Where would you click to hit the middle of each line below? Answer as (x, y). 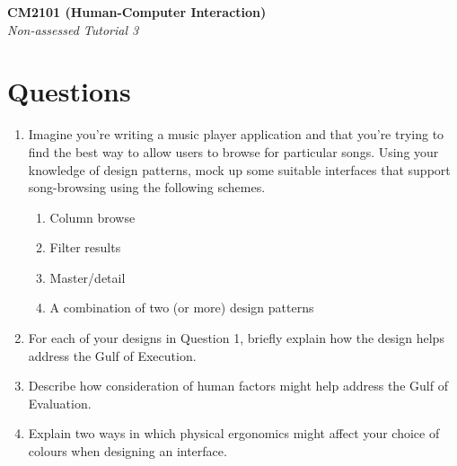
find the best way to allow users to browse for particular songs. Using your (233, 151)
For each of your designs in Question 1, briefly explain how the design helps (236, 338)
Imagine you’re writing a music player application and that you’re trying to (236, 134)
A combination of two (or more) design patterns (182, 308)
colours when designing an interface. (127, 451)
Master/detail (88, 277)
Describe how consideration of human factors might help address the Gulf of (238, 386)
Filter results (85, 247)
